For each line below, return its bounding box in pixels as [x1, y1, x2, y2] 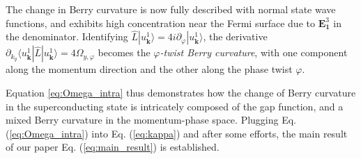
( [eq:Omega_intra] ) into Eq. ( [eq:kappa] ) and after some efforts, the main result [6, 126, 348, 140]
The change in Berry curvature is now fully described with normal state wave [6, 2, 336, 16]
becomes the [98, 45, 151, 60]
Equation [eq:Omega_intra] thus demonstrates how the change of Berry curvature [6, 85, 356, 99]
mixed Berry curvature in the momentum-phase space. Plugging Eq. [6, 112, 297, 127]
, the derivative [203, 29, 268, 44]
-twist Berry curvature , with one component [160, 45, 348, 60]
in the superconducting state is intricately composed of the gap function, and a [6, 99, 344, 113]
